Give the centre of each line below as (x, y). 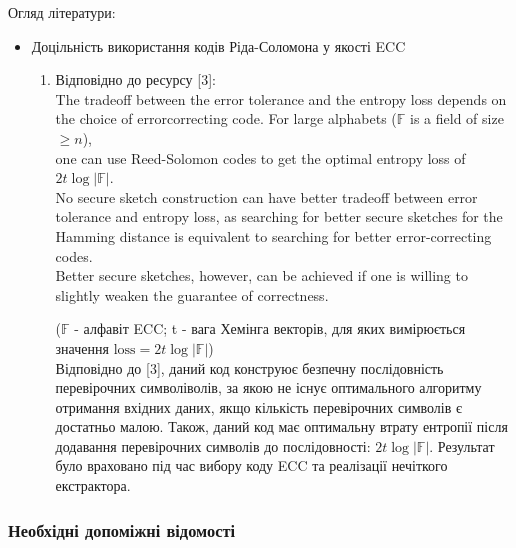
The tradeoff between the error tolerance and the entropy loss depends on (281, 98)
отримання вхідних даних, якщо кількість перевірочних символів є (259, 406)
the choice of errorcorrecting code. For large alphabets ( (226, 118)
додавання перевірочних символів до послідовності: (213, 445)
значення (82, 347)
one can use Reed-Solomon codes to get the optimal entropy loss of (260, 157)
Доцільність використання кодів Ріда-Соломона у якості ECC (218, 45)
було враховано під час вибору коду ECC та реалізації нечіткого (251, 465)
